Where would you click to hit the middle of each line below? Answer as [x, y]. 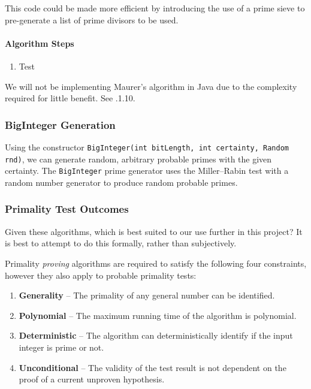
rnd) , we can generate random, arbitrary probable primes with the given [138, 159]
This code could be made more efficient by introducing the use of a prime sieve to [155, 8]
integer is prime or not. [61, 347]
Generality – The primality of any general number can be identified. [147, 295]
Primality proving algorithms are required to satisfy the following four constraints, [156, 263]
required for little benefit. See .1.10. [70, 98]
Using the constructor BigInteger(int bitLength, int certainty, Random [147, 147]
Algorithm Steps [40, 43]
